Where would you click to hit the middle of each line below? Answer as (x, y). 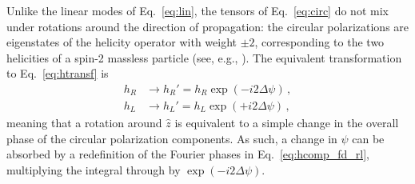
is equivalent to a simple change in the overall (287, 123)
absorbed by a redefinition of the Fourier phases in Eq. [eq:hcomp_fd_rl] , (188, 154)
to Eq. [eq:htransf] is (58, 73)
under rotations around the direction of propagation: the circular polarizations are (208, 26)
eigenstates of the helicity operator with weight (122, 42)
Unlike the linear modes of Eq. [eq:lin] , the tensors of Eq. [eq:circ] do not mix (198, 10)
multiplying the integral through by (94, 169)
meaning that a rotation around (84, 123)
